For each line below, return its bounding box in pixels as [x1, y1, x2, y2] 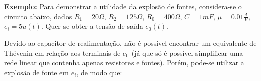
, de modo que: [76, 67, 122, 77]
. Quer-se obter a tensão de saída [41, 21, 143, 31]
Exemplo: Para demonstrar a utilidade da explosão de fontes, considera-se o [4, 1, 242, 11]
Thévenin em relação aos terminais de [4, 47, 121, 58]
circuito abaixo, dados [4, 11, 72, 21]
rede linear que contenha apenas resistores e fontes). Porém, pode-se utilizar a [4, 57, 244, 68]
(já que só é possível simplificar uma [131, 47, 243, 58]
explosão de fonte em [4, 67, 69, 77]
